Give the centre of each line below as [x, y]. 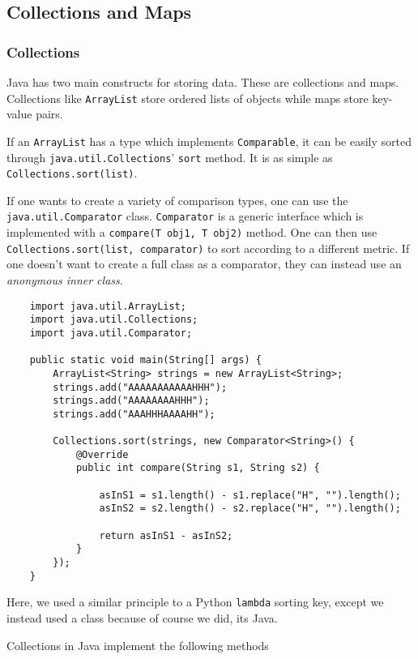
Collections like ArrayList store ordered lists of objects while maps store [188, 98]
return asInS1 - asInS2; [166, 535]
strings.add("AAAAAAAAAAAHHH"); [140, 387]
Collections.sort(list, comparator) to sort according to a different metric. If [208, 248]
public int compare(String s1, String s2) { [198, 468]
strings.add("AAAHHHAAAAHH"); [134, 414]
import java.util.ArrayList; [108, 306]
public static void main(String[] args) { [145, 360]
